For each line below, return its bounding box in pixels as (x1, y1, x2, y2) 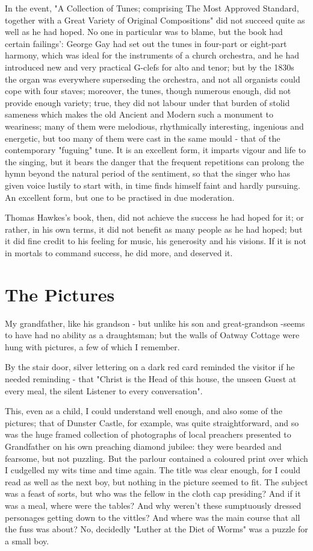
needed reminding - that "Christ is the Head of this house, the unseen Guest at (5, 372, 297, 385)
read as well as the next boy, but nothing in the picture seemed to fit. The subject (5, 475, 308, 488)
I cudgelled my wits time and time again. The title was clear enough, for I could (5, 464, 300, 476)
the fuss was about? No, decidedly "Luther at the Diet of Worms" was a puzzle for (5, 523, 308, 535)
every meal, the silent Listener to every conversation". (5, 384, 203, 397)
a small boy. (5, 534, 49, 547)
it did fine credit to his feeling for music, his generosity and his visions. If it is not (5, 235, 306, 247)
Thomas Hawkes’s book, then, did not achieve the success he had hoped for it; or (5, 211, 304, 224)
